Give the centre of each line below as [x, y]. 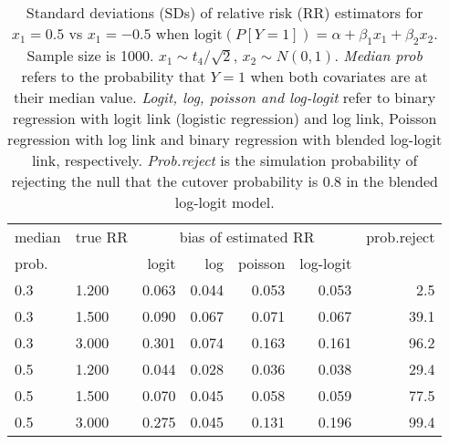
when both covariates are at [339, 77]
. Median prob [378, 56]
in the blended [392, 181]
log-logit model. [224, 202]
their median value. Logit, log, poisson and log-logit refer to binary [225, 98]
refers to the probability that [114, 77]
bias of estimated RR [247, 237]
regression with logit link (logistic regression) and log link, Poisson [224, 119]
